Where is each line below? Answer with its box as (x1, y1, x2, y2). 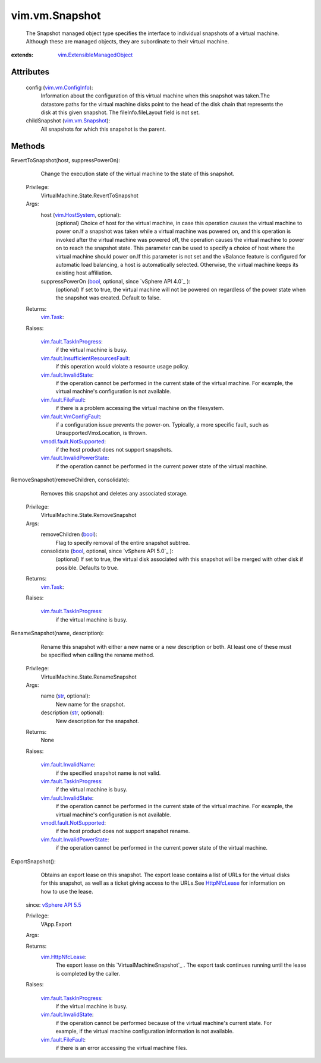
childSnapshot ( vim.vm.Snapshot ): (26, 117, 111, 124)
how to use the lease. (40, 888, 93, 895)
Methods (11, 141, 45, 151)
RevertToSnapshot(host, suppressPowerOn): (11, 156, 120, 163)
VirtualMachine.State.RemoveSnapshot (40, 512, 137, 519)
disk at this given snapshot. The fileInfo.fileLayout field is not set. (40, 109, 200, 116)
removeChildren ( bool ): (40, 531, 97, 538)
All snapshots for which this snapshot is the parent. (40, 125, 166, 133)
